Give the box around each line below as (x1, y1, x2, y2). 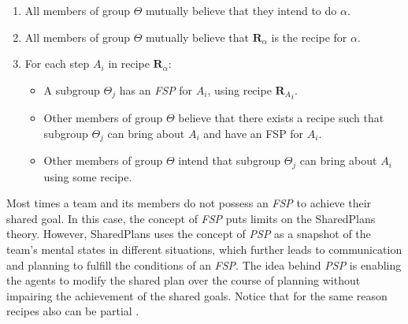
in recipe (108, 55, 150, 72)
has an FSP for (119, 81, 193, 98)
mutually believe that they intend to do (145, 2, 337, 18)
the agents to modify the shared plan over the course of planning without (6, 272, 361, 289)
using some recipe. (43, 168, 132, 184)
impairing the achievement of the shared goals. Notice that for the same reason (6, 287, 388, 304)
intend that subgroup (178, 152, 280, 169)
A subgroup (43, 81, 100, 98)
